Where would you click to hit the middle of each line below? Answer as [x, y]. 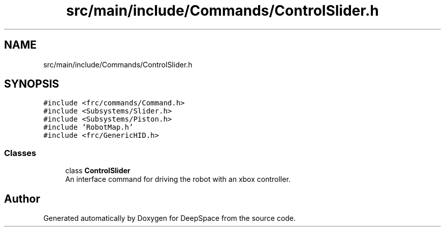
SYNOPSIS [32, 84]
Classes [20, 153]
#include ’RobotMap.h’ [88, 127]
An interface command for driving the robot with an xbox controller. [178, 179]
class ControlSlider [98, 171]
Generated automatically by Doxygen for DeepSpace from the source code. [170, 218]
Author [22, 199]
